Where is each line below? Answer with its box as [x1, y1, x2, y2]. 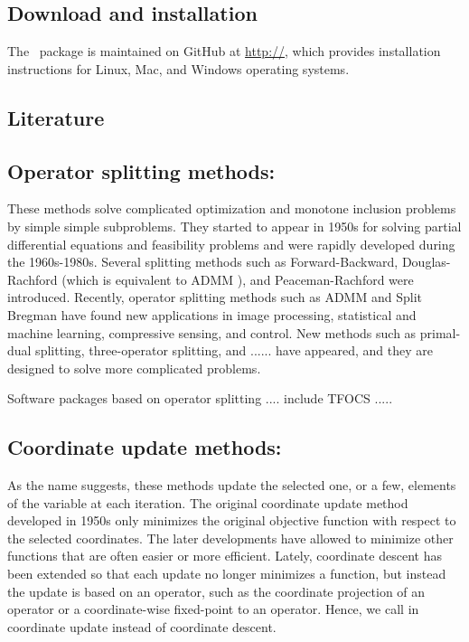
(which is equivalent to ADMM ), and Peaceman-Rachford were [61, 269, 414, 288]
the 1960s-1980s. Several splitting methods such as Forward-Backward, [7, 252, 399, 271]
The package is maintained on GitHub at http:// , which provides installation [7, 42, 441, 61]
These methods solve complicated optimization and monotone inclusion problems [7, 199, 456, 218]
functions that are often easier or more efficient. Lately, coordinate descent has [7, 546, 442, 565]
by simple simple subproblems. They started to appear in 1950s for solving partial [7, 216, 462, 235]
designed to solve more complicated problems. [7, 358, 261, 377]
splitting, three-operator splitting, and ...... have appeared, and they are [35, 341, 433, 360]
